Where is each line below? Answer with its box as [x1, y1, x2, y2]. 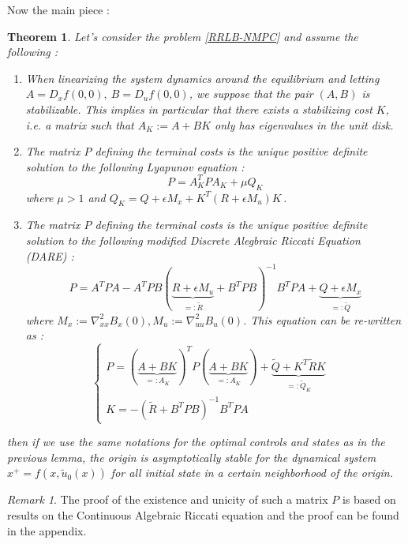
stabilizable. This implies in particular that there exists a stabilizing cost [25, 100, 372, 117]
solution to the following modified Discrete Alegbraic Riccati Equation [25, 232, 361, 249]
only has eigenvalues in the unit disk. [215, 116, 394, 133]
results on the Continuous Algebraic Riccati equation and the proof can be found [7, 507, 399, 523]
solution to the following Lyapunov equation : [25, 158, 245, 174]
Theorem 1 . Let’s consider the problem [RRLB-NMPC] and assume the [7, 28, 358, 44]
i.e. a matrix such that [25, 116, 134, 133]
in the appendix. [7, 522, 87, 538]
